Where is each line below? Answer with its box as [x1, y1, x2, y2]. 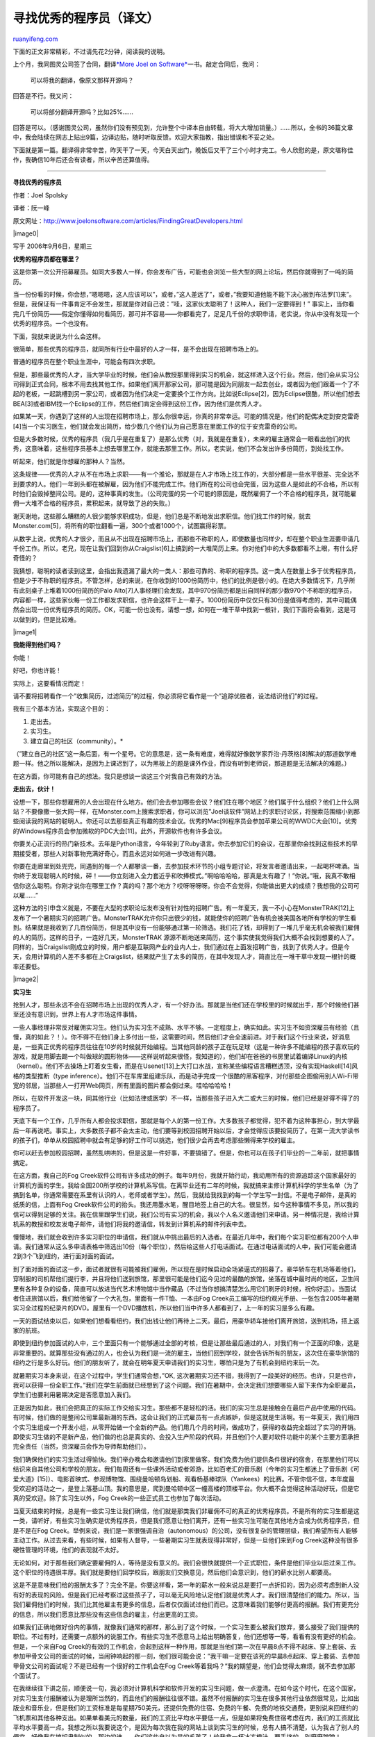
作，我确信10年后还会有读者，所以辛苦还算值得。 [12, 156, 153, 164]
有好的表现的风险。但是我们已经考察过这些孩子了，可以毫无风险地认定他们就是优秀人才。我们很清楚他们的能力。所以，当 [12, 1590, 360, 1599]
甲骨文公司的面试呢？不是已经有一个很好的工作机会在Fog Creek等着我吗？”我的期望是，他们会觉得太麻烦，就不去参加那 [12, 1661, 356, 1670]
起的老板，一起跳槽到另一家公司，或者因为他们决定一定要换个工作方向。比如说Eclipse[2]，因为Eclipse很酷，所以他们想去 [12, 390, 360, 398]
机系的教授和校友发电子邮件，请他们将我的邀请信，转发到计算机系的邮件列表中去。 [12, 1220, 250, 1228]
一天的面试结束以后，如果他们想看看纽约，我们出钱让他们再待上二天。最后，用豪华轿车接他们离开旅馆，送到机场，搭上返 [12, 1317, 360, 1325]
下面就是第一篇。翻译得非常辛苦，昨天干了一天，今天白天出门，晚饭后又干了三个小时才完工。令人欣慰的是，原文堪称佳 [12, 146, 353, 154]
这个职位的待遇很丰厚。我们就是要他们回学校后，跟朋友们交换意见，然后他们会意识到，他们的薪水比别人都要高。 [12, 1568, 335, 1577]
